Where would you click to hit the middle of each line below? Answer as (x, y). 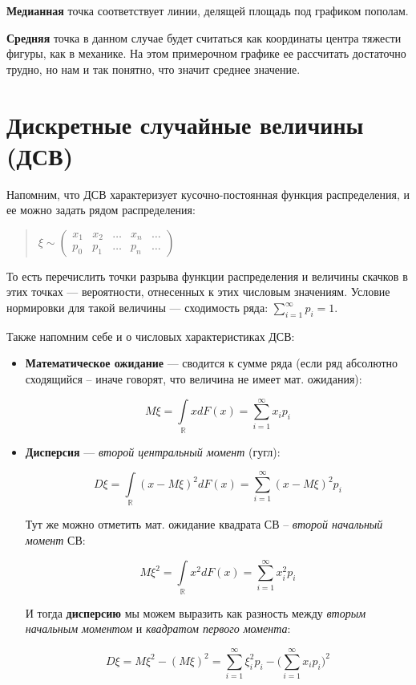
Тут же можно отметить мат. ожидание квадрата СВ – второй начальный (204, 524)
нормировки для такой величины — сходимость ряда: (137, 308)
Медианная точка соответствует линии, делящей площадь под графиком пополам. (208, 10)
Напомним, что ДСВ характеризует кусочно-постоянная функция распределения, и (208, 194)
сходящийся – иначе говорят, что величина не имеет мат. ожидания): (194, 379)
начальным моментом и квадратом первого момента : (158, 628)
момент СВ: (55, 540)
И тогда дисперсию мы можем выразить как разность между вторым (196, 612)
